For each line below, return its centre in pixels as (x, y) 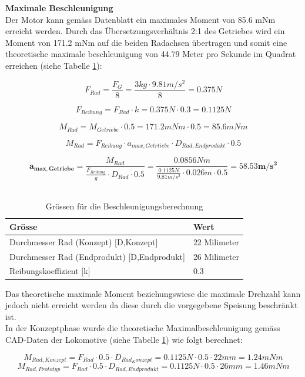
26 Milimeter (216, 256)
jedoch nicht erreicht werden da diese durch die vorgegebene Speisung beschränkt (152, 305)
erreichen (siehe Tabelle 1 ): (54, 65)
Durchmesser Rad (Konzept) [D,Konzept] (84, 241)
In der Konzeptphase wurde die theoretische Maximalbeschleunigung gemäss (143, 328)
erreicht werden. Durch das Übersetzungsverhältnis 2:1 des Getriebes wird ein (145, 31)
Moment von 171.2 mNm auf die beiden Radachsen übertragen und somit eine (146, 42)
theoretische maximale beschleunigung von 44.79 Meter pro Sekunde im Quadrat (151, 54)
